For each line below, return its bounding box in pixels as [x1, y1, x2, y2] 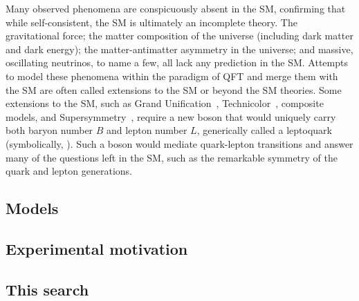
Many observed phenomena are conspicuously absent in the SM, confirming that [6, 1, 346, 15]
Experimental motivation [6, 237, 188, 259]
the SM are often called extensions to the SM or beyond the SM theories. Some [6, 82, 342, 97]
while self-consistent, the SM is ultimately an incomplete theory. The [6, 14, 297, 29]
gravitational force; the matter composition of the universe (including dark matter [6, 28, 353, 43]
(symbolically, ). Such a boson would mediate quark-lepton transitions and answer [6, 136, 353, 150]
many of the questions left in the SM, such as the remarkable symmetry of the [6, 150, 338, 164]
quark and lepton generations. [6, 164, 132, 178]
